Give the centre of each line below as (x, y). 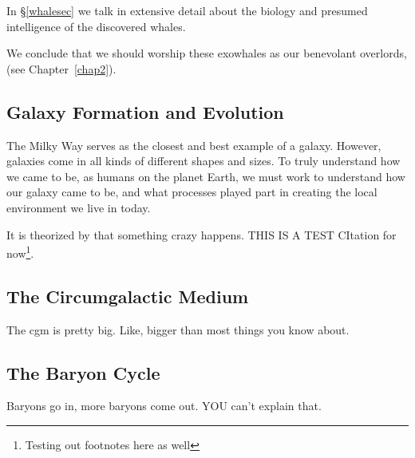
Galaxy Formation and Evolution (145, 111)
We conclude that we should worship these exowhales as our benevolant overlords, (207, 53)
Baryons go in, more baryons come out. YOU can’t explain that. (164, 406)
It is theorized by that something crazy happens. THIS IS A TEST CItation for (202, 234)
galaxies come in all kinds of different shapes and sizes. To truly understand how (204, 161)
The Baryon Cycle (83, 372)
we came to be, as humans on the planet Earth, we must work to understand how (206, 176)
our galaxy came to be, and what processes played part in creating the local (192, 192)
